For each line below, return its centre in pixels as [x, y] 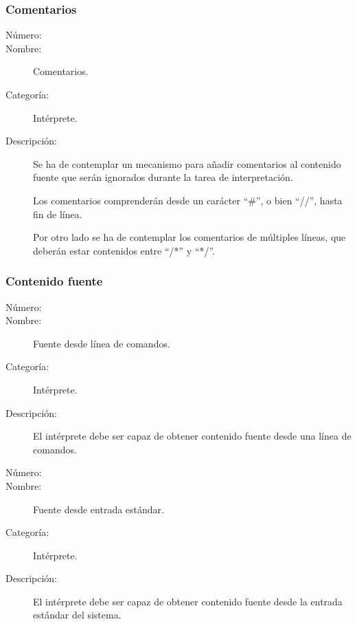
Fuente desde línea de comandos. [102, 343]
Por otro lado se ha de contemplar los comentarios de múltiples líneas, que [189, 237]
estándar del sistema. [77, 615]
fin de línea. [58, 214]
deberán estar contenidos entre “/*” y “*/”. [124, 250]
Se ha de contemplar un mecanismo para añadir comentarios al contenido [187, 163]
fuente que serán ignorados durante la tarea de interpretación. [163, 177]
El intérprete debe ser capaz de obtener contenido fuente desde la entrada [188, 601]
